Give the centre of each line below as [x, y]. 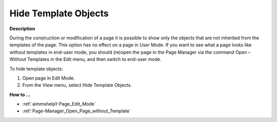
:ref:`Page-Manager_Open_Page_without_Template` [76, 111]
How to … [20, 94]
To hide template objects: [36, 68]
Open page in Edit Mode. [49, 78]
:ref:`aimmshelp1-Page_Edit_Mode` [59, 104]
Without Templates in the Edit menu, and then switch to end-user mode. [85, 59]
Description [22, 29]
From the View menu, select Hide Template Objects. [77, 85]
